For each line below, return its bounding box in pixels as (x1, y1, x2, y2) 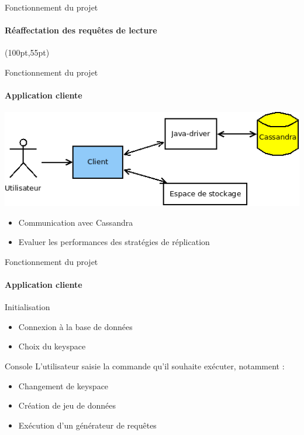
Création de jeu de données (18, 399, 116, 412)
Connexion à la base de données (18, 320, 133, 332)
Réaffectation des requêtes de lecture (5, 24, 157, 36)
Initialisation (5, 301, 50, 313)
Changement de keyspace (18, 379, 109, 392)
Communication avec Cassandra (18, 216, 133, 228)
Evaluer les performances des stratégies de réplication (18, 236, 210, 248)
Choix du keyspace (18, 340, 86, 352)
